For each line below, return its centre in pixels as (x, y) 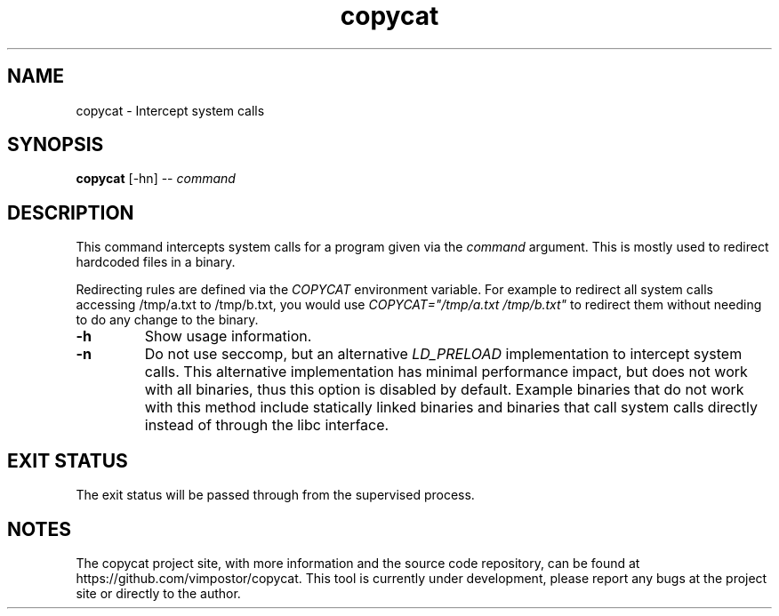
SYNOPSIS (56, 145)
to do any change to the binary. (167, 320)
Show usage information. (228, 336)
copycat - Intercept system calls (170, 110)
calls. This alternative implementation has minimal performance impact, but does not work (446, 372)
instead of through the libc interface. (267, 425)
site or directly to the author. (158, 593)
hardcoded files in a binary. (156, 262)
